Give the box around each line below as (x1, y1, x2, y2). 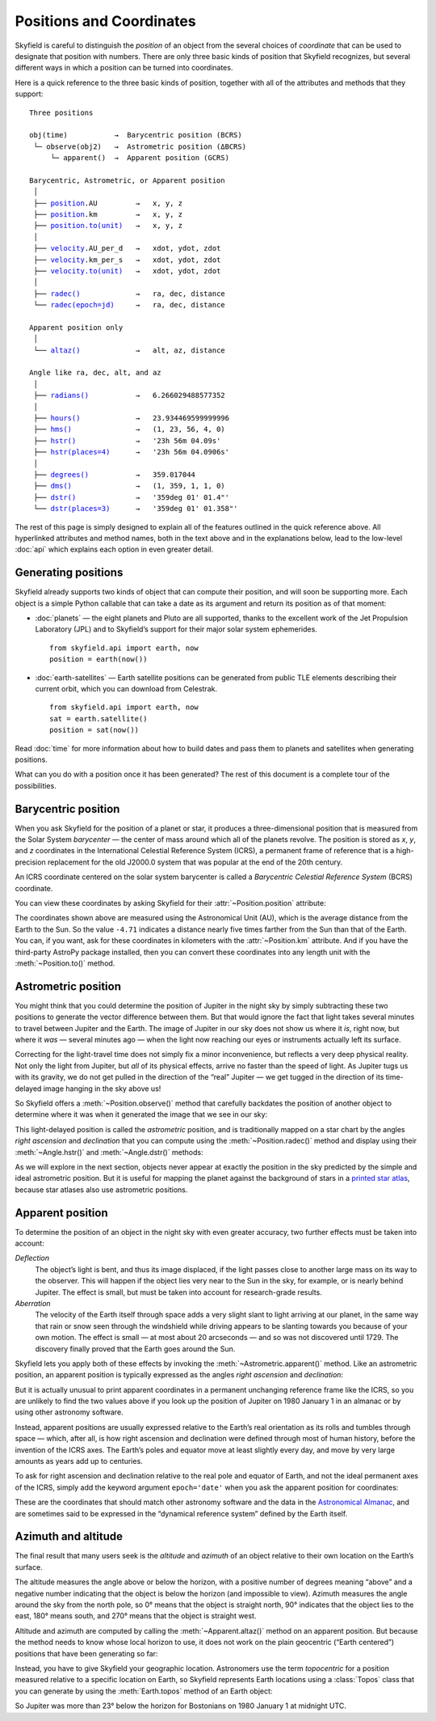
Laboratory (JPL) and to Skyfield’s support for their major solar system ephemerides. (35, 624, 318, 634)
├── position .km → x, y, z (33, 210, 183, 219)
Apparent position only (29, 323, 124, 332)
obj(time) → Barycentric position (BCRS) (29, 130, 242, 140)
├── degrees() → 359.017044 (33, 470, 195, 479)
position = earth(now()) (49, 655, 148, 664)
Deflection (15, 1254, 50, 1263)
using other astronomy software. (15, 1407, 124, 1417)
